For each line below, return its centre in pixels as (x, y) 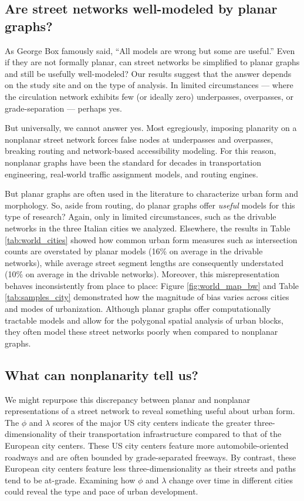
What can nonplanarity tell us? (102, 374)
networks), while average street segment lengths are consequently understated (144, 262)
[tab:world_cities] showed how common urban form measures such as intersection (151, 239)
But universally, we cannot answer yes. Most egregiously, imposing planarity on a (151, 128)
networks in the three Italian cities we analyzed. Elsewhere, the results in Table (148, 228)
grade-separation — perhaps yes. (63, 108)
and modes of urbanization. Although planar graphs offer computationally (138, 309)
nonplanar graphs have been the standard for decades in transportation (133, 162)
